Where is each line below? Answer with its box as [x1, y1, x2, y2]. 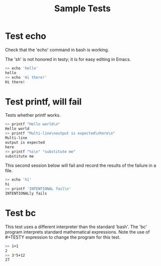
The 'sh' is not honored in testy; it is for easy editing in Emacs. [5, 56, 131, 62]
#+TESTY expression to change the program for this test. [5, 234, 121, 240]
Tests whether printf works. [5, 112, 61, 118]
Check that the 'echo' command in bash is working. [5, 47, 109, 53]
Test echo [5, 30, 47, 42]
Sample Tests [54, 3, 111, 14]
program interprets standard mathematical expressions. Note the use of [5, 229, 150, 235]
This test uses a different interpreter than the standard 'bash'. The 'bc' [5, 224, 147, 230]
